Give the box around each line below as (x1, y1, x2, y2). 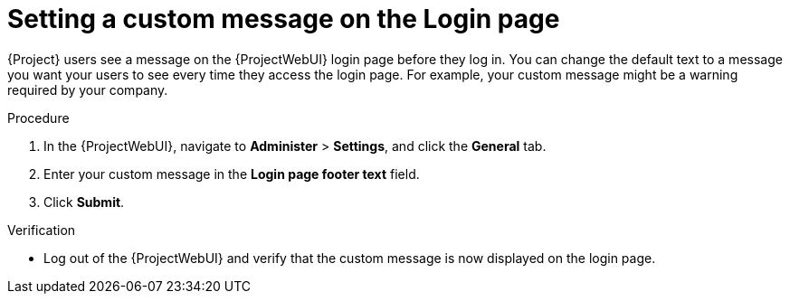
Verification (7, 221, 76, 238)
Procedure (7, 109, 70, 126)
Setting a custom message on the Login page (7, 4, 560, 34)
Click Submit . (43, 193, 125, 210)
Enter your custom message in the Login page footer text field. (43, 165, 420, 182)
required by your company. (7, 81, 168, 98)
